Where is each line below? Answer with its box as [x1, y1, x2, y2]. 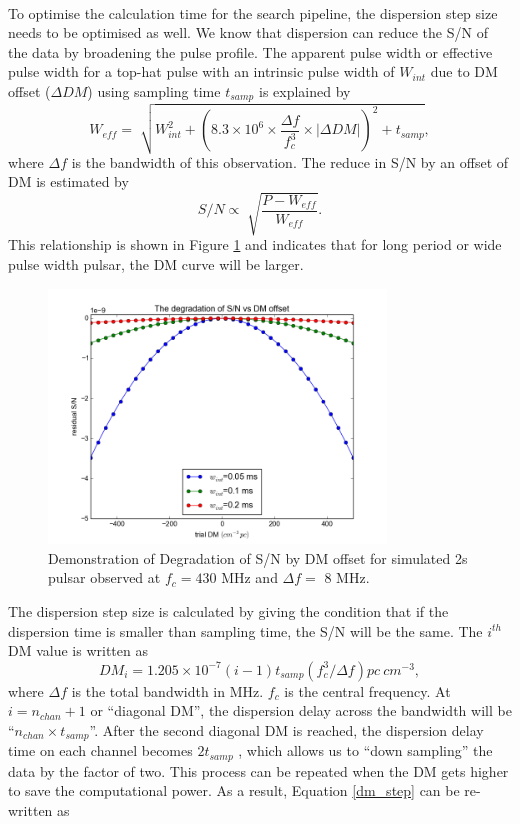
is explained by [258, 80, 351, 101]
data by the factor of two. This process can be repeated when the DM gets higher [8, 760, 509, 781]
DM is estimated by [8, 171, 129, 192]
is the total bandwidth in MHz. [71, 680, 264, 701]
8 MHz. [324, 567, 370, 588]
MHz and [221, 567, 278, 588]
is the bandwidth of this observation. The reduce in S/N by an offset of [71, 151, 509, 172]
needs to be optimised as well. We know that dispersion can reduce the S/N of [8, 22, 488, 43]
